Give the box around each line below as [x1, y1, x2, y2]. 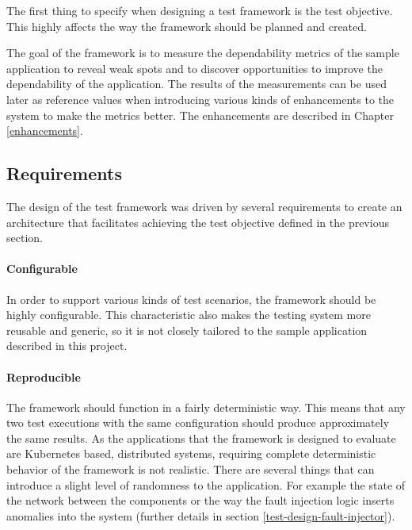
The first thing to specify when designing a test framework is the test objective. [6, 2, 393, 18]
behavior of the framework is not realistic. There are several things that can [6, 461, 375, 478]
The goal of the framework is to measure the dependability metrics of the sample [6, 44, 399, 61]
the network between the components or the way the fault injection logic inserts [6, 492, 395, 509]
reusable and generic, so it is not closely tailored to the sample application [6, 321, 368, 338]
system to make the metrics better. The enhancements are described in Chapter [6, 106, 394, 123]
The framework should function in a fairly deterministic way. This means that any [6, 398, 406, 415]
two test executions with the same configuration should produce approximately [6, 414, 390, 431]
